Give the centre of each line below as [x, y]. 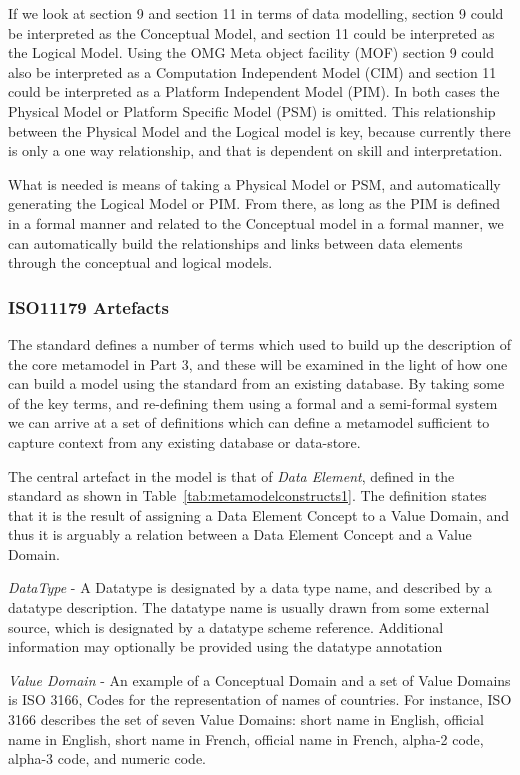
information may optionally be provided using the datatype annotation [225, 646]
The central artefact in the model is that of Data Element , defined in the [231, 475]
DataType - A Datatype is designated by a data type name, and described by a [250, 587]
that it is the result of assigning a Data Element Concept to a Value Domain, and [259, 514]
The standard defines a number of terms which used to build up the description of [260, 343]
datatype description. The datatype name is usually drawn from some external [249, 607]
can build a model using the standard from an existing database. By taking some [256, 383]
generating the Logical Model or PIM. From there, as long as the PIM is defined [254, 203]
